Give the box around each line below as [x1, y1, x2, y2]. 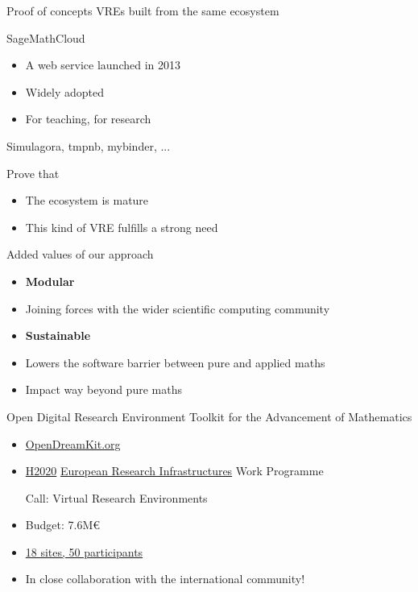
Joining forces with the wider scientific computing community [25, 300, 330, 317]
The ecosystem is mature [25, 192, 149, 209]
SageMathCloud [6, 29, 85, 46]
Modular [25, 272, 75, 289]
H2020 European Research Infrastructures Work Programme [25, 462, 324, 479]
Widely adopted [25, 83, 105, 100]
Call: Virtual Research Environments [25, 489, 208, 506]
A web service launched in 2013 [25, 56, 181, 73]
